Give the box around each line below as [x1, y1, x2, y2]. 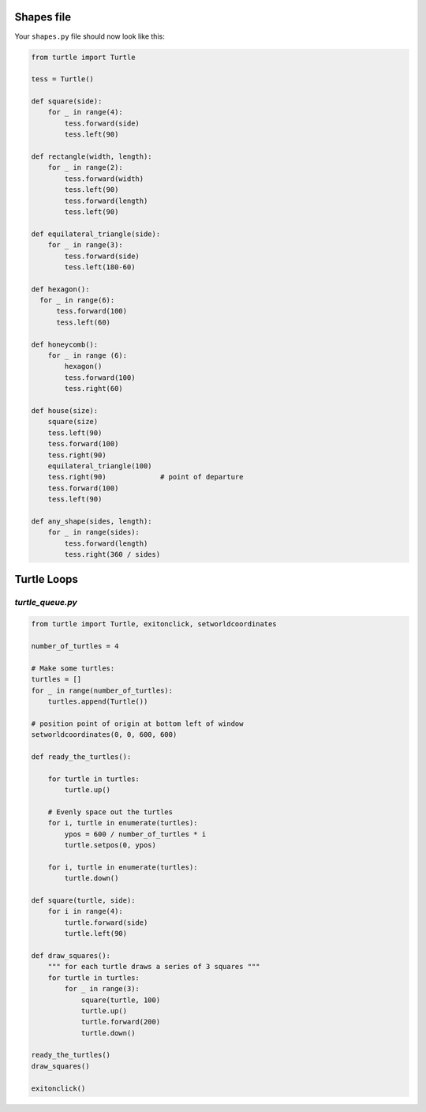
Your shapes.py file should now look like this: [14, 32, 165, 41]
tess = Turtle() [31, 75, 95, 84]
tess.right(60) [64, 384, 124, 393]
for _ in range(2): [47, 163, 124, 172]
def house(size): [31, 407, 99, 415]
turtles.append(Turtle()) [47, 697, 148, 706]
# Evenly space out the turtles [47, 807, 174, 817]
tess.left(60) [56, 317, 110, 327]
